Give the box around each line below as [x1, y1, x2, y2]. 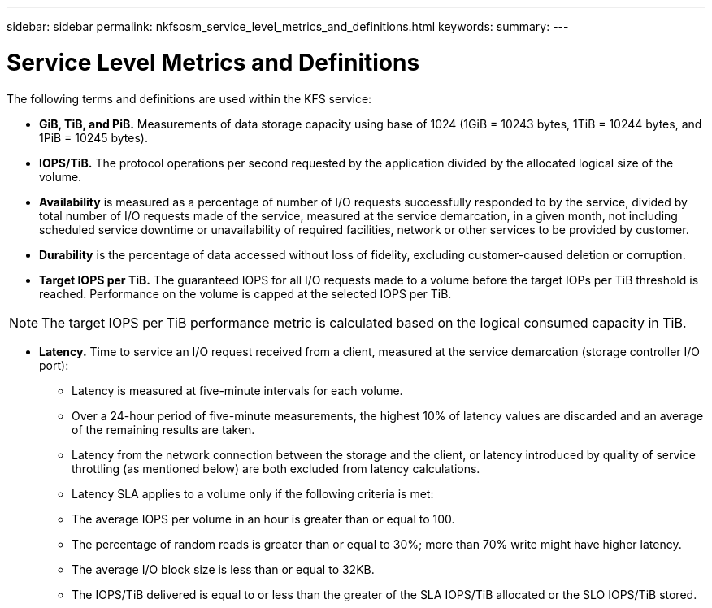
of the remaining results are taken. [72, 422, 255, 436]
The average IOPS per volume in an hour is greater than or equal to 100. [72, 511, 455, 526]
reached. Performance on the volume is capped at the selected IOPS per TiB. [39, 286, 452, 301]
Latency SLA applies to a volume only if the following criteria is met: [72, 486, 434, 501]
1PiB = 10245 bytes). [39, 130, 148, 145]
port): [39, 358, 69, 372]
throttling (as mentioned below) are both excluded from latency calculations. [72, 461, 480, 476]
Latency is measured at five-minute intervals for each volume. [72, 383, 403, 397]
